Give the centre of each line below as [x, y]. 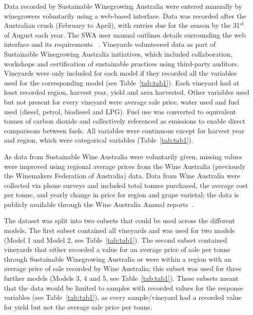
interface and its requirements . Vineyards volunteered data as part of [110, 44]
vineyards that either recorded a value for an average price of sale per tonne [117, 249]
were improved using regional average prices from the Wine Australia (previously [125, 166]
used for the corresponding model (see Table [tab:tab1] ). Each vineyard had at [122, 82]
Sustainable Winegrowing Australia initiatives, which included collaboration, [118, 53]
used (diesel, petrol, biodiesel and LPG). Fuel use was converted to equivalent [120, 111]
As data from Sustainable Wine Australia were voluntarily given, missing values [123, 156]
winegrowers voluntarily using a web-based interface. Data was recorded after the [125, 15]
